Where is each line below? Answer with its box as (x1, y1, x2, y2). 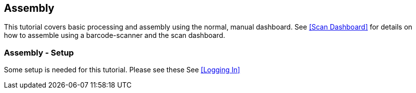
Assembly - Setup (4, 47, 74, 58)
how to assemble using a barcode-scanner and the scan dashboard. (4, 31, 225, 40)
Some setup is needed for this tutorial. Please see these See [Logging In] (4, 65, 240, 74)
